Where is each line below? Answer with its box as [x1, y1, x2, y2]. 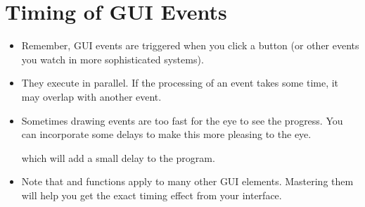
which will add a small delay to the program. [21, 150, 215, 165]
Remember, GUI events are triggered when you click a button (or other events [21, 38, 359, 53]
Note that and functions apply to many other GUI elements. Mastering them [21, 174, 354, 189]
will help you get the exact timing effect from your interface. [21, 187, 282, 202]
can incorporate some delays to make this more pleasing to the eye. [21, 127, 312, 142]
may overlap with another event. [21, 89, 162, 103]
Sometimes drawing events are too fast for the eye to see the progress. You [21, 113, 343, 127]
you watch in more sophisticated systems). [21, 51, 204, 66]
